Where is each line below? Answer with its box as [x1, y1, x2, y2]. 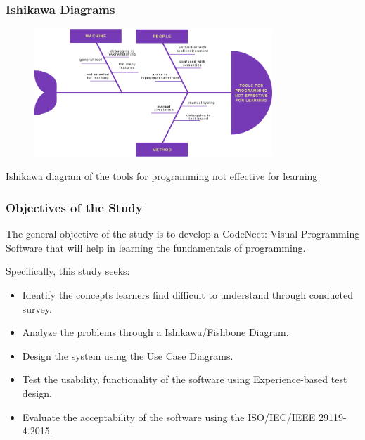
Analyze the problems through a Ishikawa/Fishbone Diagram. [22, 325, 289, 339]
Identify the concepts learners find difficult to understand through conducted [22, 287, 354, 302]
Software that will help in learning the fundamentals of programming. [6, 240, 306, 254]
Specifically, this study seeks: [6, 264, 130, 278]
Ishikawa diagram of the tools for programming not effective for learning [6, 169, 318, 183]
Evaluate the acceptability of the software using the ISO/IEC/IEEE [22, 409, 316, 424]
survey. [22, 301, 52, 316]
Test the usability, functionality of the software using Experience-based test [22, 372, 347, 387]
